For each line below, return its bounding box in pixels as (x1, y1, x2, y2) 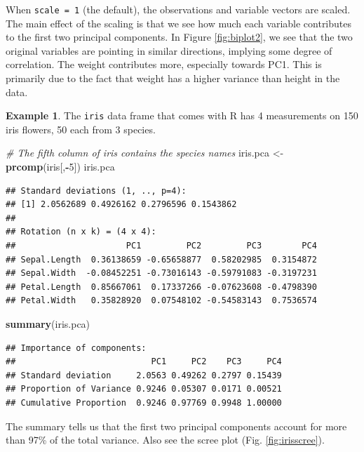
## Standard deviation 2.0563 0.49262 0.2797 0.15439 (6, 370, 282, 380)
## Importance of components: (6, 343, 147, 353)
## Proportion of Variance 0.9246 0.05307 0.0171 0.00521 (6, 384, 282, 394)
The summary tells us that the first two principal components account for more (6, 418, 347, 433)
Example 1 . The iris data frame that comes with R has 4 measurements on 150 (6, 108, 358, 123)
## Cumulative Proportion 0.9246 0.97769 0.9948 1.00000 (6, 397, 282, 408)
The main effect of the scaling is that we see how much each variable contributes (6, 15, 352, 30)
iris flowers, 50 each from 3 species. (6, 121, 156, 136)
